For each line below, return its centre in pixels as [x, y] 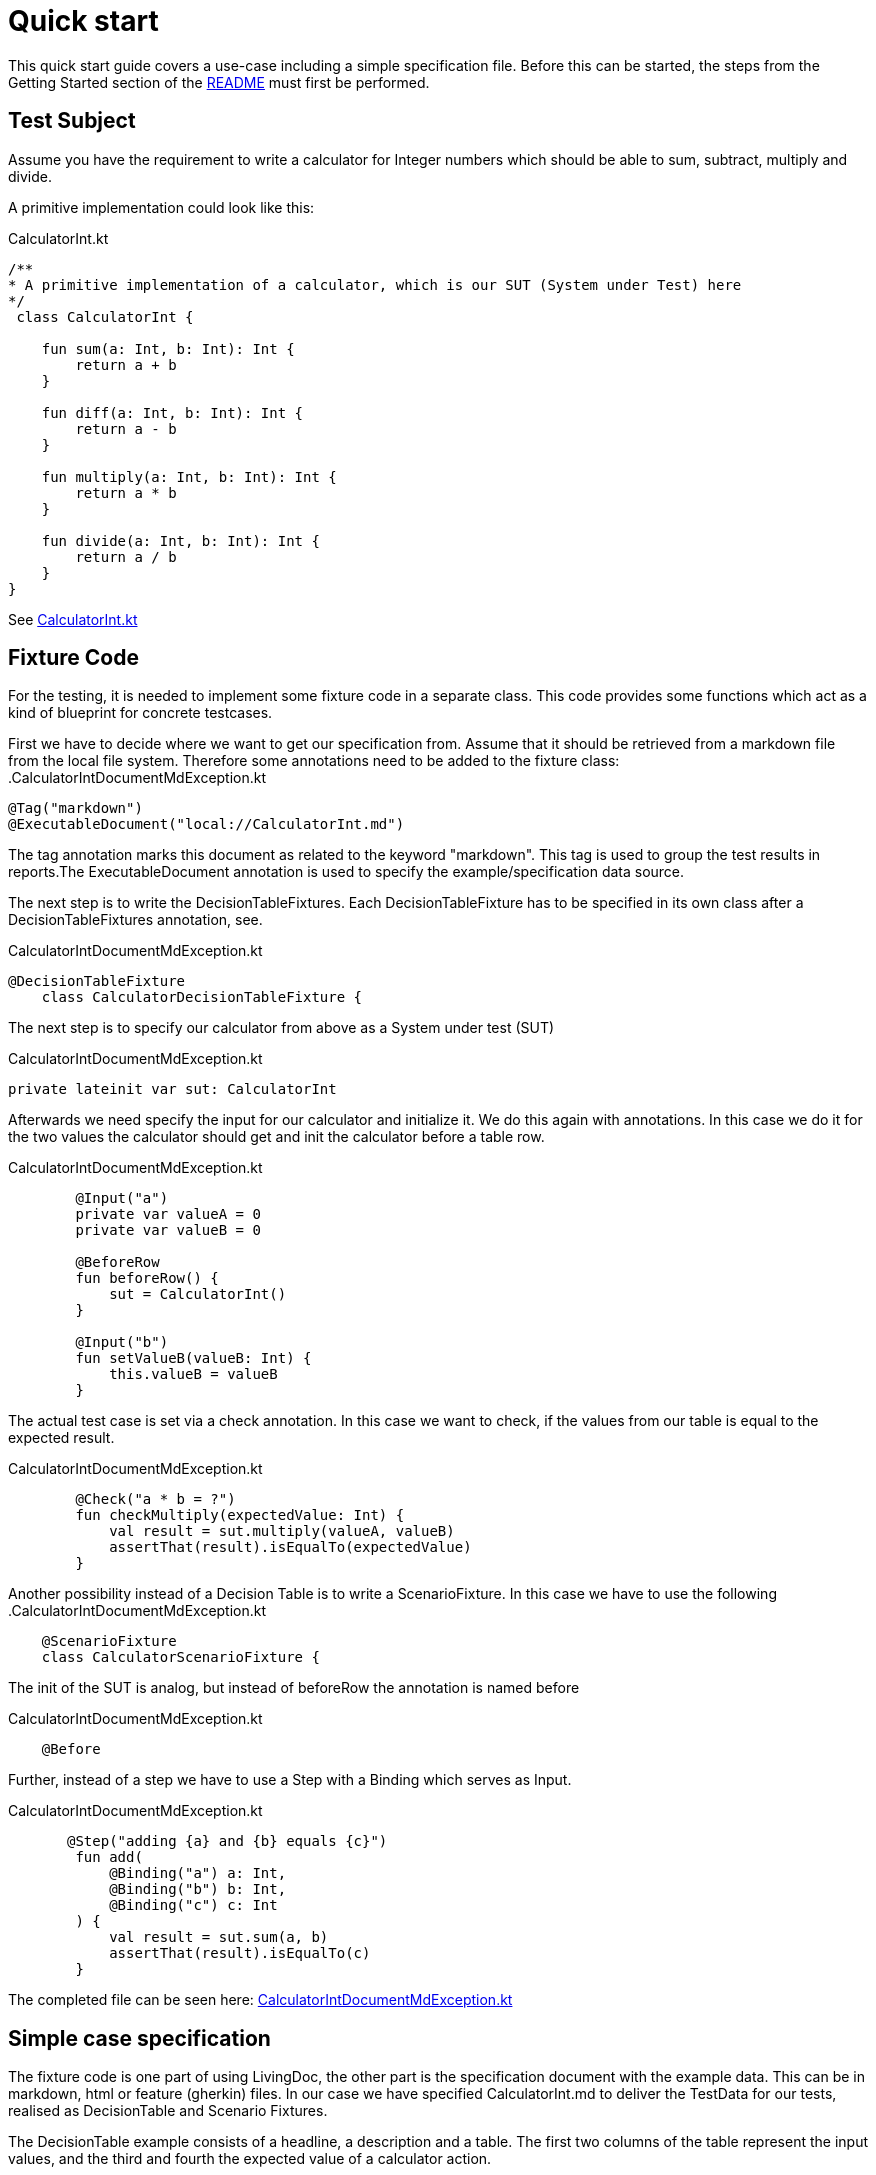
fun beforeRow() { [147, 1278]
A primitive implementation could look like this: [161, 207]
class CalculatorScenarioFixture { [180, 1657]
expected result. [61, 1438]
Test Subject [72, 121]
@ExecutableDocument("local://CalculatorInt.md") [206, 824]
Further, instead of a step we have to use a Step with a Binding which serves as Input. [290, 1780]
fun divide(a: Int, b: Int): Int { [180, 540]
